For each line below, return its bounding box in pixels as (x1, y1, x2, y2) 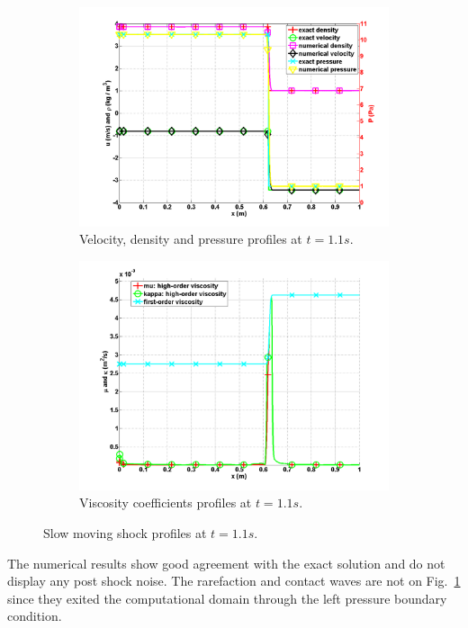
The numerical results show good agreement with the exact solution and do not (7, 553, 445, 572)
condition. (7, 606, 62, 625)
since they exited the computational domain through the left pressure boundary (7, 588, 447, 607)
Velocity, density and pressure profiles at (79, 229, 302, 248)
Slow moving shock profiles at (43, 523, 207, 542)
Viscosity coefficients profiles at (79, 493, 252, 512)
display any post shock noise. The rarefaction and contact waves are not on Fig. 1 (7, 571, 461, 590)
